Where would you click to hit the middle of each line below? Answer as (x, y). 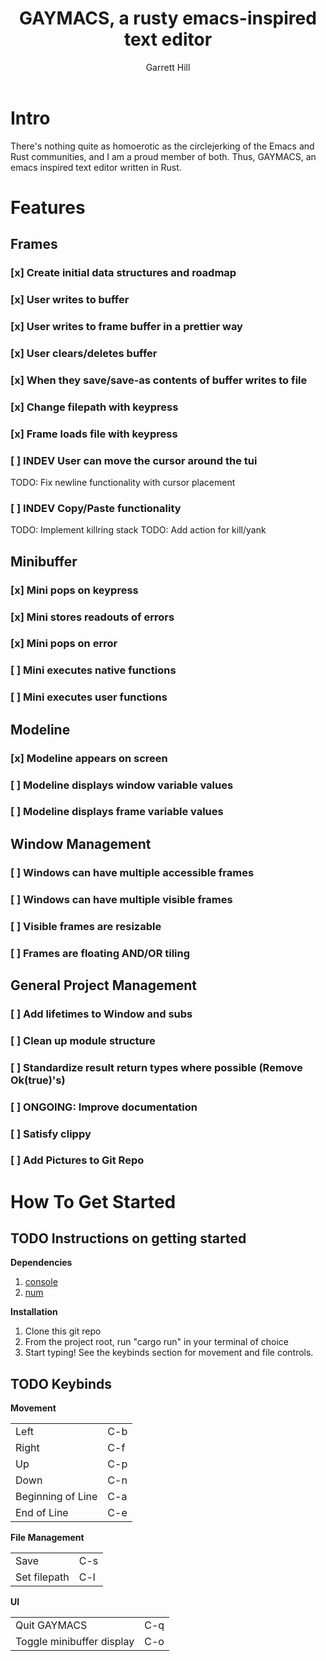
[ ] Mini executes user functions (89, 697)
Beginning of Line (56, 1497)
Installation (34, 1312)
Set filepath (42, 1577)
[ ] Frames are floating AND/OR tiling (100, 953)
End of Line (42, 1513)
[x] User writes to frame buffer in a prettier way (126, 327)
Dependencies (41, 1263)
